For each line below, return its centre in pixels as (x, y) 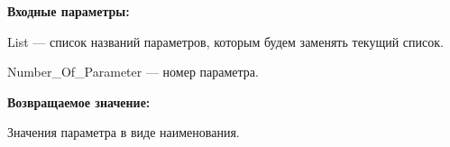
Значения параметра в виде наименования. (124, 132)
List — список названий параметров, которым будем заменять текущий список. (225, 41)
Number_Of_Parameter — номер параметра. (133, 72)
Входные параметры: (69, 11)
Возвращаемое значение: (79, 101)
